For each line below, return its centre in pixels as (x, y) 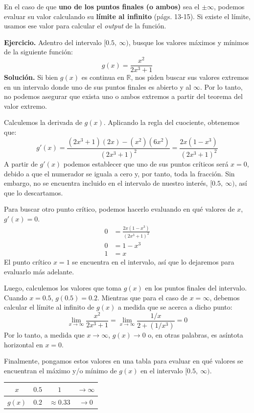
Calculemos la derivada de (43, 122)
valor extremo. (25, 106)
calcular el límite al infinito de (49, 307)
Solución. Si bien (31, 77)
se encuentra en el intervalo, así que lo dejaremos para (153, 261)
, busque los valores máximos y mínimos (189, 42)
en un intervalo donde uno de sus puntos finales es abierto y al (98, 86)
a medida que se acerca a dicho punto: (175, 307)
